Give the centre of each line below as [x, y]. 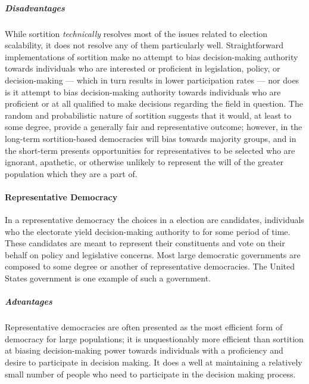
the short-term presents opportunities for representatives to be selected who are [150, 150]
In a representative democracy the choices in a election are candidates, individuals [154, 220]
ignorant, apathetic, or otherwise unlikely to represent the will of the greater [144, 162]
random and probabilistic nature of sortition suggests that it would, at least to [148, 115]
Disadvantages [35, 7]
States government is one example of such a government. [108, 278]
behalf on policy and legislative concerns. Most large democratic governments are [153, 254]
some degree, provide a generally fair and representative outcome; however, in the [154, 127]
